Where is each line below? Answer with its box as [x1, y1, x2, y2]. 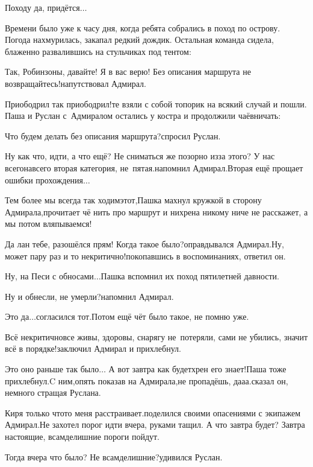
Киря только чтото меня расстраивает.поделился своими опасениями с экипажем [5, 406, 300, 419]
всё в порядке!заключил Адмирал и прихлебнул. [5, 342, 181, 355]
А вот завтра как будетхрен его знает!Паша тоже [108, 363, 287, 375]
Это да [5, 310, 29, 323]
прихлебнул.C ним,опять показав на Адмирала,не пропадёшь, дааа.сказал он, [5, 374, 288, 387]
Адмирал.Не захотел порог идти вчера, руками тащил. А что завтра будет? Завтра [5, 418, 305, 431]
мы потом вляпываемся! [5, 217, 92, 230]
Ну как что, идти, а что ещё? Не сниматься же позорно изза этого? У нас [5, 150, 275, 162]
